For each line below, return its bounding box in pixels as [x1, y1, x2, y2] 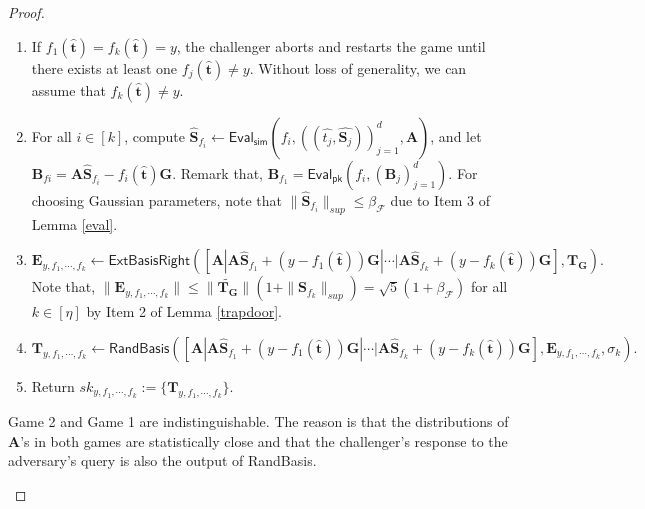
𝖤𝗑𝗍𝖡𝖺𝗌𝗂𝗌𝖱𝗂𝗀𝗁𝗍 [108, 254, 191, 269]
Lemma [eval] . [31, 213, 118, 234]
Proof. [8, 2, 45, 22]
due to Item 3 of [390, 189, 491, 210]
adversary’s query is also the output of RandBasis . [8, 450, 317, 471]
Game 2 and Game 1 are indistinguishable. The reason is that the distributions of [8, 411, 509, 431]
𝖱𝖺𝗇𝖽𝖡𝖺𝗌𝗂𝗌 [108, 341, 170, 356]
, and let [430, 125, 482, 146]
